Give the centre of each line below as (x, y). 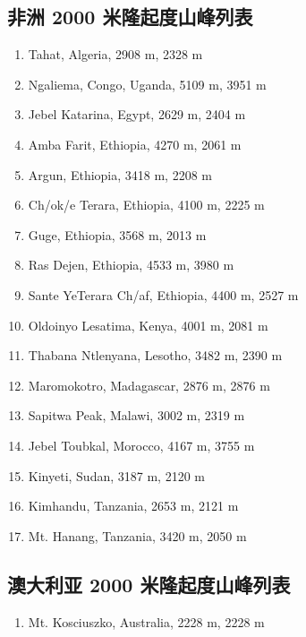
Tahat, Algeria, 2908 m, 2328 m (115, 54)
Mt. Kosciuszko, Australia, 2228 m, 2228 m (146, 621)
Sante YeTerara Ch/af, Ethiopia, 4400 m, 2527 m (163, 294)
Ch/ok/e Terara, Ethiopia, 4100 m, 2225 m (146, 205)
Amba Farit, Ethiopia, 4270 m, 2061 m (135, 144)
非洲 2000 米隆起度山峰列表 (130, 17)
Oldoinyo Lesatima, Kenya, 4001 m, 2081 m (148, 325)
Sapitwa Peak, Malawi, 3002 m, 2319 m (136, 415)
